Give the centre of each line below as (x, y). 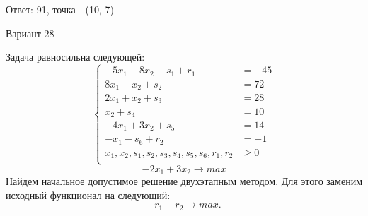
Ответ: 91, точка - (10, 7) (60, 9)
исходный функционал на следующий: (88, 194)
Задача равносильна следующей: (75, 57)
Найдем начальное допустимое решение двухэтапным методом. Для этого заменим (184, 181)
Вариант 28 (30, 33)
